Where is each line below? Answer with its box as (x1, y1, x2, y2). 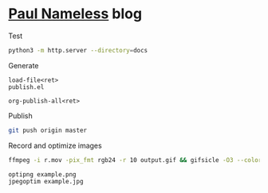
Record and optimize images (8, 141, 102, 150)
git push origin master (8, 126, 88, 134)
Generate (8, 60, 39, 70)
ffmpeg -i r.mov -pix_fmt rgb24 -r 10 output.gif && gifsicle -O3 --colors (8, 156, 266, 164)
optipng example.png (8, 170, 77, 179)
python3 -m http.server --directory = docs (8, 46, 148, 54)
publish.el (8, 83, 45, 91)
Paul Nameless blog (8, 5, 142, 23)
